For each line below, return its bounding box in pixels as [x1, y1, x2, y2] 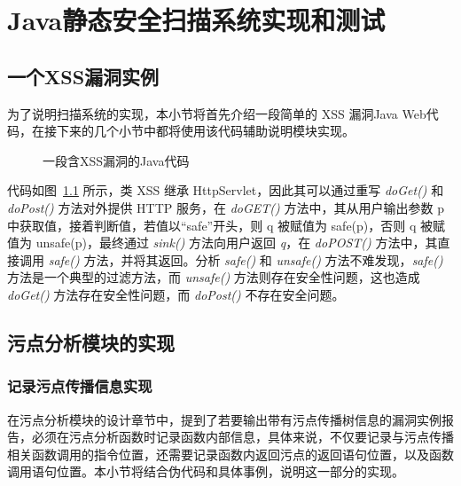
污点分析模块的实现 [7, 328, 175, 356]
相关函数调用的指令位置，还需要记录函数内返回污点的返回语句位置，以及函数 [7, 444, 454, 463]
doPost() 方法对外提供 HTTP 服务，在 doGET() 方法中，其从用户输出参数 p [7, 198, 444, 216]
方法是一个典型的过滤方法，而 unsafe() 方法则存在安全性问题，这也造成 [7, 268, 420, 286]
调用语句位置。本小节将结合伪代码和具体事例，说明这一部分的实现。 [7, 462, 404, 481]
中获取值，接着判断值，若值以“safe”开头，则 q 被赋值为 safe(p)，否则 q [7, 216, 417, 234]
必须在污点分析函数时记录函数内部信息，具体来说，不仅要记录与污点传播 [31, 427, 454, 446]
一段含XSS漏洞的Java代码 [43, 151, 190, 169]
